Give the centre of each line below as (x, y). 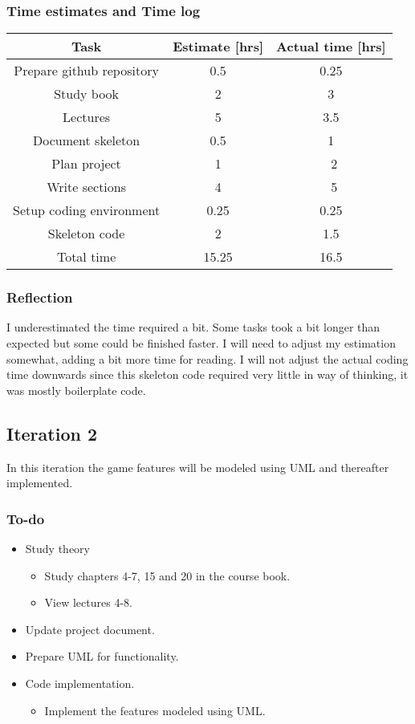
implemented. (40, 483)
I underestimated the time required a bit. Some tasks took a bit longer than (193, 327)
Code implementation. (80, 683)
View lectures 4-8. (88, 602)
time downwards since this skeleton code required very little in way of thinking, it (207, 374)
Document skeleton (87, 140)
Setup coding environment (87, 210)
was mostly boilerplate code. (76, 390)
